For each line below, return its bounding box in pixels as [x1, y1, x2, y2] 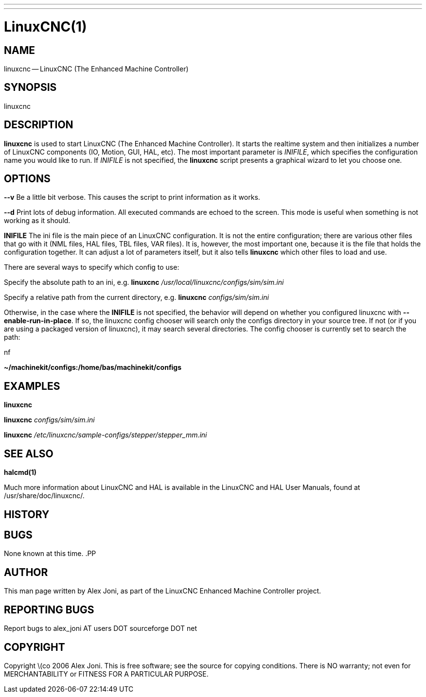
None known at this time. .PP [4, 549, 96, 558]
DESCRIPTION [4, 119, 73, 131]
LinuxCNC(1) [4, 18, 87, 35]
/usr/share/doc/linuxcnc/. [4, 491, 85, 500]
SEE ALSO [4, 447, 53, 460]
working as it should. [4, 216, 71, 225]
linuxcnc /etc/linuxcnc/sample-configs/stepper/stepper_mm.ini [4, 431, 207, 439]
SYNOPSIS [4, 81, 57, 94]
